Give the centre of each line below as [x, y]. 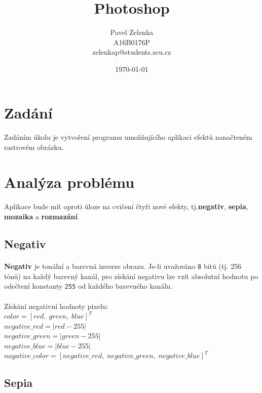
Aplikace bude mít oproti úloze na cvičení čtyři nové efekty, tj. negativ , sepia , [126, 206]
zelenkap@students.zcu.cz [132, 52]
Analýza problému [69, 182]
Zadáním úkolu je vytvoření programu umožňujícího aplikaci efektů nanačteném [128, 137]
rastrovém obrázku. [34, 147]
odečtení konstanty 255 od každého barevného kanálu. [88, 286]
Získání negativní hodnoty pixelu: [56, 306]
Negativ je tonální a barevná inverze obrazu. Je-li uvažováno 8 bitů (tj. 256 [123, 266]
